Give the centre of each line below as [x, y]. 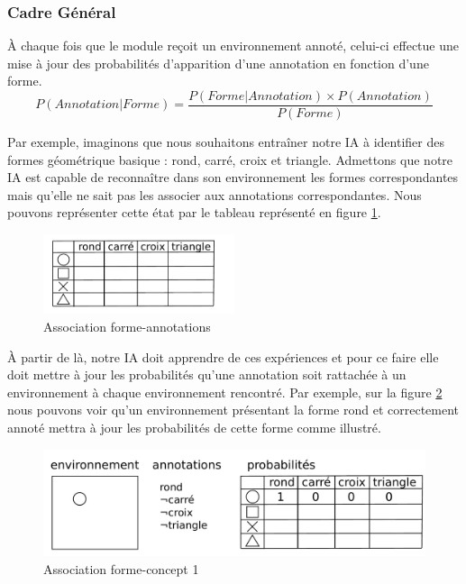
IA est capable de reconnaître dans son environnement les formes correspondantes [233, 177]
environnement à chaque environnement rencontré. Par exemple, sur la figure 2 [225, 392]
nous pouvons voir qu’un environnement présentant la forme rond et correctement [233, 410]
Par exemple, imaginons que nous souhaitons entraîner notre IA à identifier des [226, 142]
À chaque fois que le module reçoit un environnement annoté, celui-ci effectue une [233, 46]
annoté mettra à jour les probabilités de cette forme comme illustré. [194, 427]
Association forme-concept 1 [121, 568]
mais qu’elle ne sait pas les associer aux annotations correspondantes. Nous [215, 194]
